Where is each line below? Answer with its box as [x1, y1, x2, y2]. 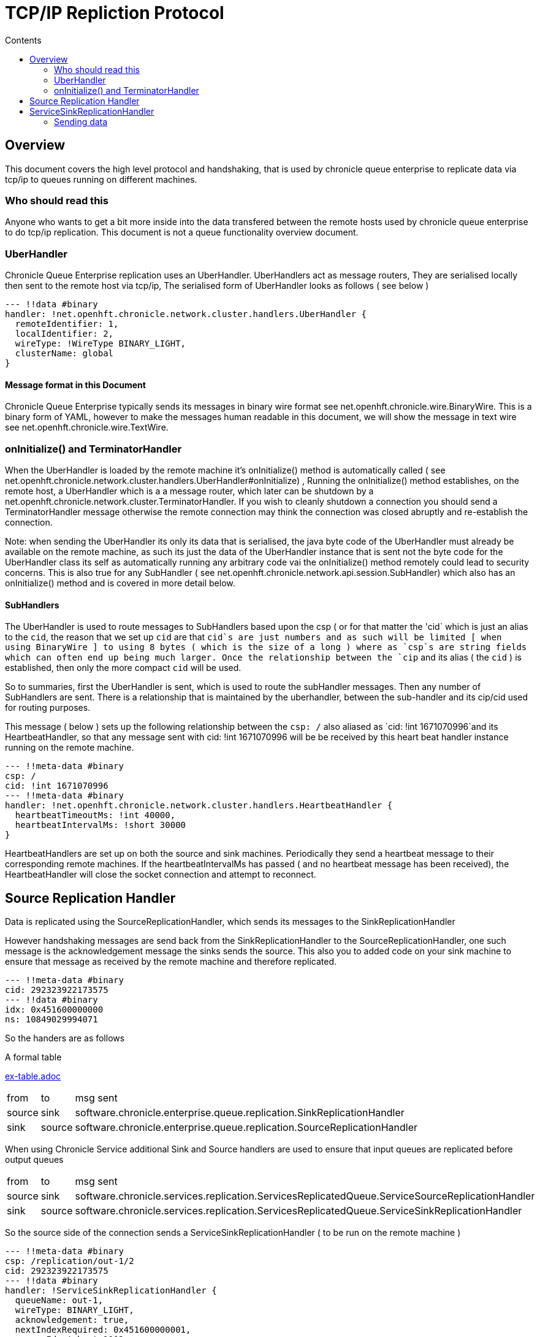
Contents [5, 34, 42, 45]
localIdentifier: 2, [15, 329, 114, 339]
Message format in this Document [5, 379, 146, 390]
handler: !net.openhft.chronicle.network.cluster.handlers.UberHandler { [5, 309, 367, 320]
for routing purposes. [5, 702, 91, 713]
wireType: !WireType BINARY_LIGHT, [15, 339, 186, 349]
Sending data [54, 116, 108, 127]
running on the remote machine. [5, 742, 134, 753]
